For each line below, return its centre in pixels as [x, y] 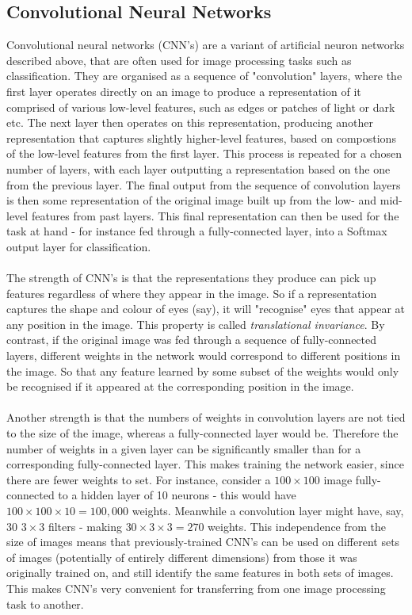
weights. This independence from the [297, 526]
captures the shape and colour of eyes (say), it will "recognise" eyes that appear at [206, 309]
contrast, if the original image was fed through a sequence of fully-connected [192, 340]
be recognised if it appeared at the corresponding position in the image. [180, 386]
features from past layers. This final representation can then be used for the [215, 215]
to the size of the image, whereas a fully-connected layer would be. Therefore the [202, 433]
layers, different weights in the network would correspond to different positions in [204, 355]
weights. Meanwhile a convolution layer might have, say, [268, 511]
